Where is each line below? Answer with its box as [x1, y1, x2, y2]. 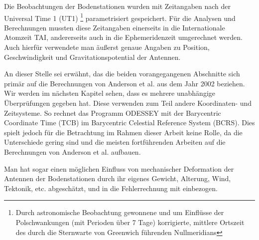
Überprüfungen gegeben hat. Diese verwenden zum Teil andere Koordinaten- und [4, 98, 252, 108]
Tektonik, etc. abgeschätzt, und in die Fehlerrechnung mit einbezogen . [4, 183, 218, 193]
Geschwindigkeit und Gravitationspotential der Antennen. [4, 51, 181, 62]
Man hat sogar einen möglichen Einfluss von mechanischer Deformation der [4, 163, 234, 174]
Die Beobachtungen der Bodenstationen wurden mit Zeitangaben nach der [4, 1, 231, 11]
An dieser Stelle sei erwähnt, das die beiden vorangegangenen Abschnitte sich [4, 68, 240, 79]
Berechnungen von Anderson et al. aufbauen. [4, 146, 141, 157]
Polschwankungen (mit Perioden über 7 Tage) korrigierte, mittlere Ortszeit [15, 217, 245, 227]
